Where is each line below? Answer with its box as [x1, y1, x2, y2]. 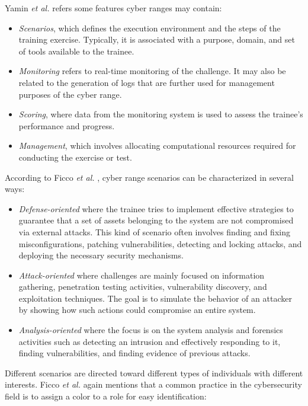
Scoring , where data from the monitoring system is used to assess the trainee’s [18, 108, 303, 120]
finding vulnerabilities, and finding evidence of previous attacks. [18, 347, 251, 359]
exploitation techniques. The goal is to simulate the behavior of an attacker [18, 292, 292, 304]
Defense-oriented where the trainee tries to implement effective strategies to [18, 202, 294, 215]
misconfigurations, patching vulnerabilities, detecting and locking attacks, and [18, 237, 302, 250]
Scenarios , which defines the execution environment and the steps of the [18, 21, 281, 34]
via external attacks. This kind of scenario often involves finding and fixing [18, 225, 290, 238]
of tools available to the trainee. [18, 44, 134, 57]
